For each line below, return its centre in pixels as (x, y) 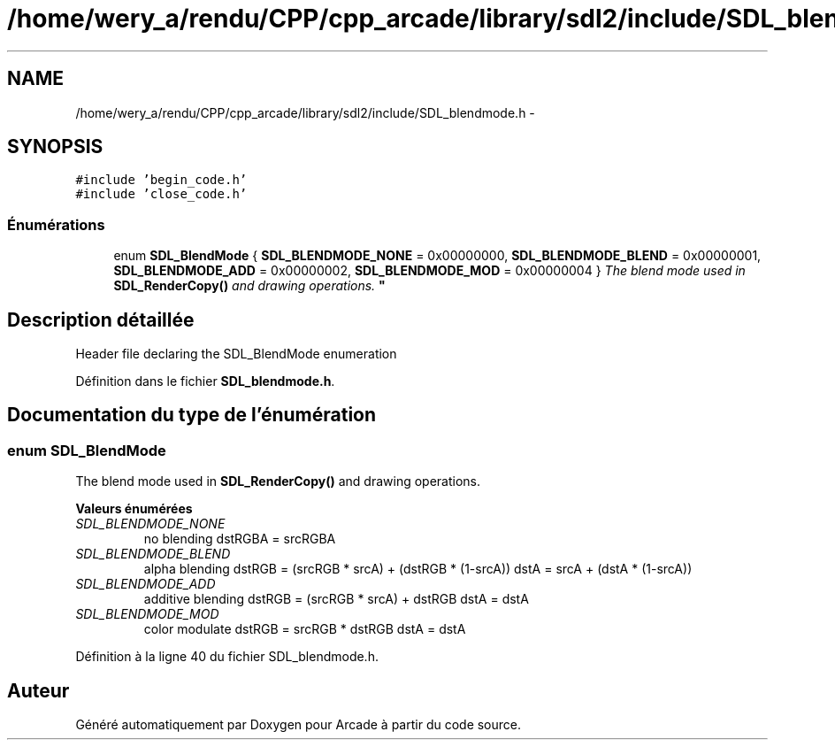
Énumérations (56, 224)
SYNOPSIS (55, 147)
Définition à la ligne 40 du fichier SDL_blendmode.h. (227, 657)
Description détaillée (101, 320)
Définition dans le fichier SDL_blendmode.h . (205, 381)
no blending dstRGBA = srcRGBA (240, 539)
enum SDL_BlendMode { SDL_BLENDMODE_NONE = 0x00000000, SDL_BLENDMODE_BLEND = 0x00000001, (437, 256)
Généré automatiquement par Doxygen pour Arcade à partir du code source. (299, 725)
